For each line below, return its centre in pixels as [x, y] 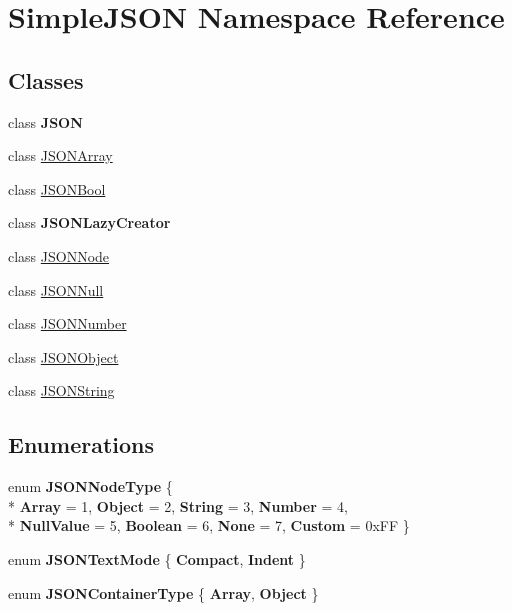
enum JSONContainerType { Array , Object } [163, 592]
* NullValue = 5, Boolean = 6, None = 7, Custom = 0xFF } [209, 525]
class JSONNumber [67, 323]
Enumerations [81, 444]
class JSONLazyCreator [89, 222]
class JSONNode [59, 255]
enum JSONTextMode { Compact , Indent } [157, 558]
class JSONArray [60, 155]
